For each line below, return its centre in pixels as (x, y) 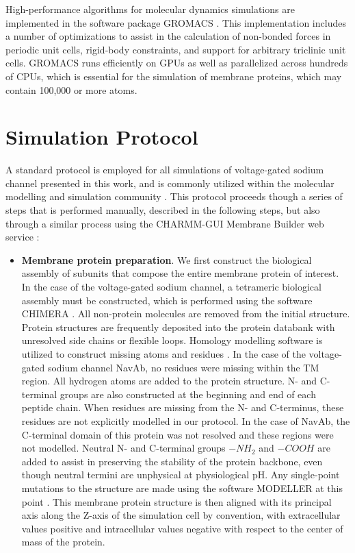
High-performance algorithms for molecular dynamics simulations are (150, 9)
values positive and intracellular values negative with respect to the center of (182, 528)
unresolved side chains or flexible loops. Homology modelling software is (172, 340)
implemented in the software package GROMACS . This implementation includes (176, 22)
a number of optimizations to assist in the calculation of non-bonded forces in (168, 36)
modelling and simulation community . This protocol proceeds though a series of (174, 196)
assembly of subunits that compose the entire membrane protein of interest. (180, 273)
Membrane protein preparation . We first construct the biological (167, 259)
